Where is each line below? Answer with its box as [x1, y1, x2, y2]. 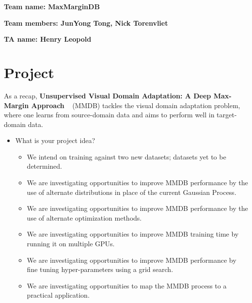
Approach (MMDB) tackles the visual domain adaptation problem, [31, 100, 240, 110]
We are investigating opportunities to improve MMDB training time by [27, 229, 239, 239]
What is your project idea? [15, 135, 95, 145]
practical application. [27, 290, 90, 300]
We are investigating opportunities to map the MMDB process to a [27, 280, 227, 290]
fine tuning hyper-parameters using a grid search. [27, 264, 173, 274]
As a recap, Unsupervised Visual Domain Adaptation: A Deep [4, 90, 211, 100]
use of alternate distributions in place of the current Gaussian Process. [27, 187, 236, 197]
